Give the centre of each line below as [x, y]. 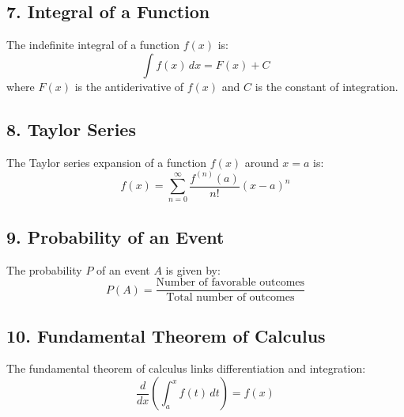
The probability [44, 269]
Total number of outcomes [230, 298]
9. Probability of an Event [115, 236]
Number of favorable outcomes [230, 283]
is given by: [193, 269]
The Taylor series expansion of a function [107, 162]
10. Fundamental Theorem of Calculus [166, 335]
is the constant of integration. [327, 86]
